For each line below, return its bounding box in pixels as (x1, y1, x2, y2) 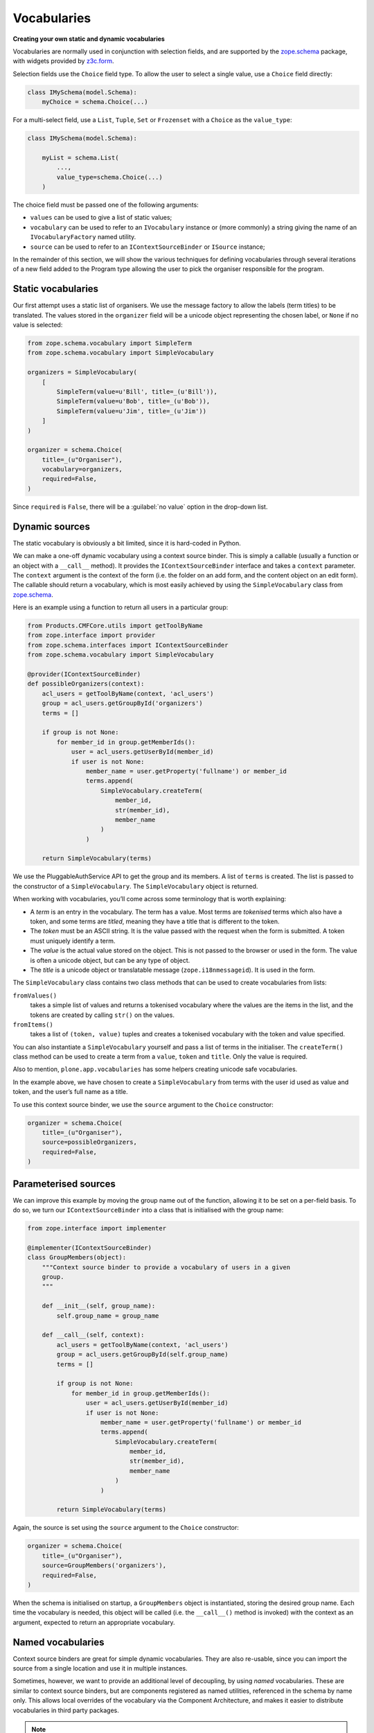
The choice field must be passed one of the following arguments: (12, 201, 199, 209)
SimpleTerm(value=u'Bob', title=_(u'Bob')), (56, 397, 211, 406)
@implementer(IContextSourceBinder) (27, 1244, 152, 1251)
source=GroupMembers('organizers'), (42, 1562, 166, 1569)
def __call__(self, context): (42, 1331, 145, 1339)
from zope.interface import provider (27, 632, 156, 639)
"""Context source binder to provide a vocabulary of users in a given (42, 1263, 291, 1271)
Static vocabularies (12, 283, 99, 295)
